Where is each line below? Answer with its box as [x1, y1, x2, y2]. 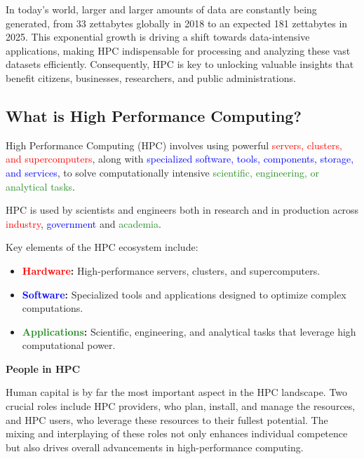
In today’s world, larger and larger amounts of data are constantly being [6, 2, 317, 16]
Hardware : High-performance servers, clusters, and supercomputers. [22, 263, 321, 278]
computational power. [22, 338, 116, 352]
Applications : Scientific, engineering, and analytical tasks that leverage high [22, 324, 356, 338]
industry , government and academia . [6, 216, 161, 231]
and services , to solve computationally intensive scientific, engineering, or [6, 165, 319, 179]
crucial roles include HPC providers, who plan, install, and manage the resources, [6, 399, 356, 413]
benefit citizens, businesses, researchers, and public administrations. [6, 70, 296, 85]
